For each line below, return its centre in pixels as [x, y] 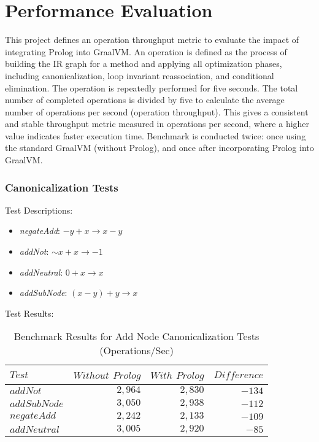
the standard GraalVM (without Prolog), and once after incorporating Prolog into [159, 148]
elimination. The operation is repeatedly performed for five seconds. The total [152, 87]
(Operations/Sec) [136, 351]
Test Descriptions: [39, 210]
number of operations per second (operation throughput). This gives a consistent [157, 111]
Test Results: [29, 313]
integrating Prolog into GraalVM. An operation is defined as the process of [146, 51]
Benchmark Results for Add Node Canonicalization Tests [136, 336]
